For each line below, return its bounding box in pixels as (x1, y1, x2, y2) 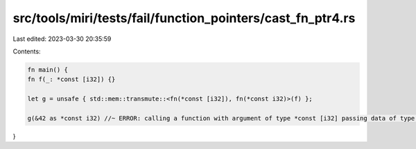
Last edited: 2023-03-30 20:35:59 (12, 35, 112, 43)
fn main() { (27, 66, 69, 73)
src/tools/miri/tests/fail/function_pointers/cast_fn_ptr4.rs (12, 10, 356, 26)
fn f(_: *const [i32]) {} (27, 76, 116, 83)
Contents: (12, 47, 41, 55)
